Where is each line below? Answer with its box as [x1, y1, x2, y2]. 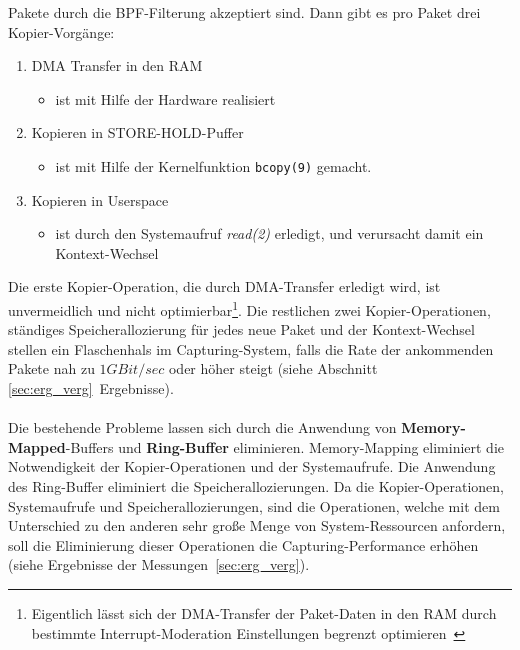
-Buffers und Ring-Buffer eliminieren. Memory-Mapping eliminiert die [65, 436, 505, 457]
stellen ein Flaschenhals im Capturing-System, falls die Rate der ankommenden [8, 338, 494, 359]
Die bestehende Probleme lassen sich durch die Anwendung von [8, 417, 397, 438]
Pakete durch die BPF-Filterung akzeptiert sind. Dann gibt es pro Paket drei [8, 2, 481, 22]
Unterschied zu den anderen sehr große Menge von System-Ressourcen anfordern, [8, 515, 506, 536]
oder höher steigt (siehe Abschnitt [168, 358, 378, 379]
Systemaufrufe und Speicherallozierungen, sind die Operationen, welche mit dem [8, 495, 500, 516]
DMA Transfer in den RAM [31, 55, 203, 76]
